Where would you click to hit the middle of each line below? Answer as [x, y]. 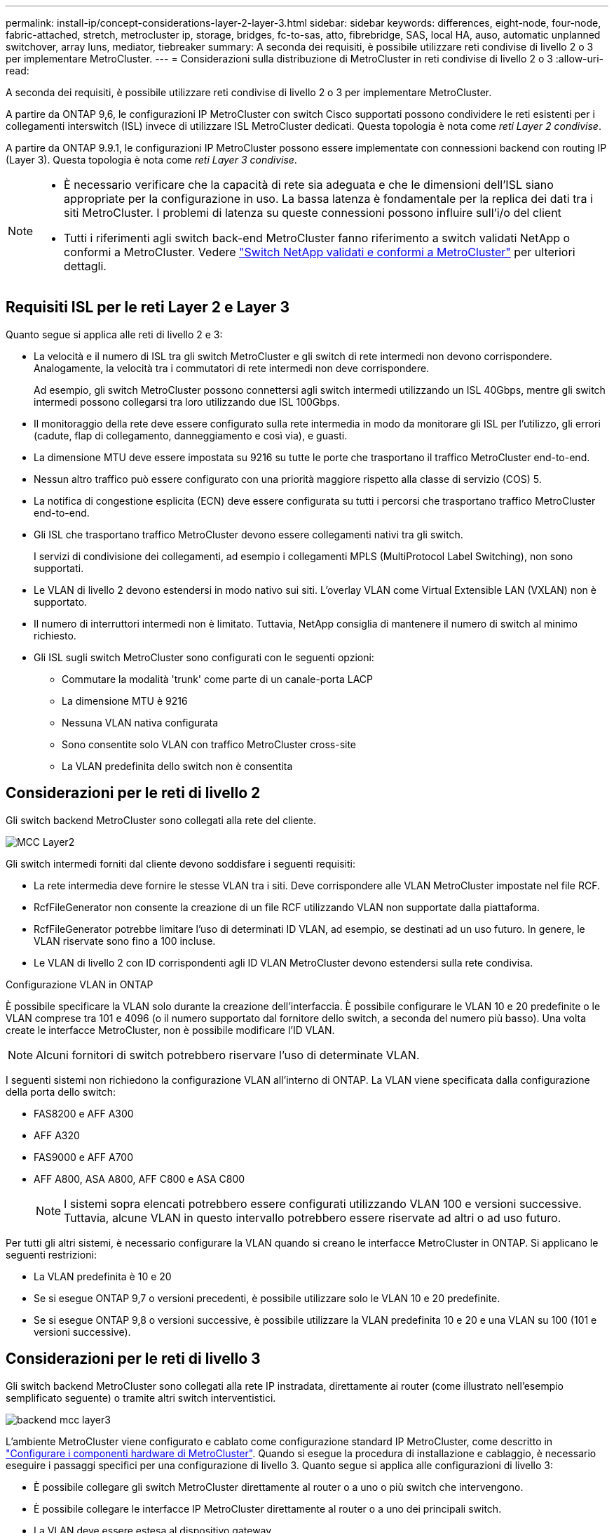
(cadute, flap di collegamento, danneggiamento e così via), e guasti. [191, 435]
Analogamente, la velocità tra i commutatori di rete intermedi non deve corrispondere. [232, 368]
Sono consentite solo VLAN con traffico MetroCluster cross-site [209, 744]
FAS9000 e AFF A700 [84, 1157]
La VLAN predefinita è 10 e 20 [103, 1276]
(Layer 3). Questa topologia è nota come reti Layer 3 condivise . [151, 160]
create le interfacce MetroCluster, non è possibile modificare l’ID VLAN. [170, 1030]
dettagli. [85, 266]
